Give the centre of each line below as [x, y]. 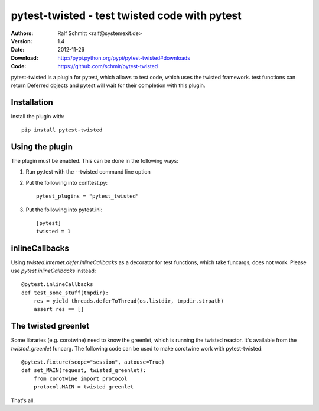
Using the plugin [42, 147]
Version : [22, 41]
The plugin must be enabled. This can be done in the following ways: [95, 161]
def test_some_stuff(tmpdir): [65, 293]
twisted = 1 [53, 232]
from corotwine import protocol [80, 378]
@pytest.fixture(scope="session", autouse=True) [93, 362]
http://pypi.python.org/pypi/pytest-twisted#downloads [124, 58]
